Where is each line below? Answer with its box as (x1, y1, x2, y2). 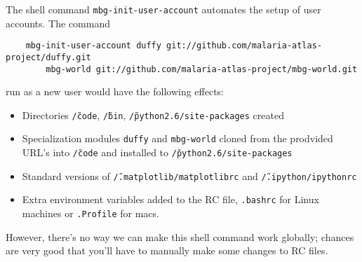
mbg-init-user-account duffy (25, 41, 161, 51)
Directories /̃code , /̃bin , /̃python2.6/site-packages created (22, 107, 284, 122)
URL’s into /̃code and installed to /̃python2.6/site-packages (22, 145, 293, 160)
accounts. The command (6, 15, 111, 30)
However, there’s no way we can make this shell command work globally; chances (6, 229, 354, 244)
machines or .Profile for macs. (22, 206, 159, 221)
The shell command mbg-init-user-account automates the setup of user (6, 2, 321, 16)
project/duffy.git (6, 52, 91, 62)
